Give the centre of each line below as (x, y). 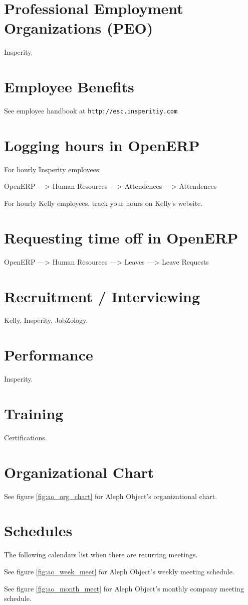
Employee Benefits (69, 87)
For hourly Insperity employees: (53, 169)
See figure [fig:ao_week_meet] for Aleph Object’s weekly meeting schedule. (119, 571)
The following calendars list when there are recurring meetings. (101, 555)
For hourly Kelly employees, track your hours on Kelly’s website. (103, 203)
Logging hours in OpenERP (102, 145)
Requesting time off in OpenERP (121, 237)
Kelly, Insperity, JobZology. (46, 320)
